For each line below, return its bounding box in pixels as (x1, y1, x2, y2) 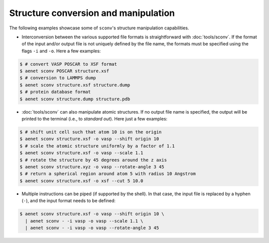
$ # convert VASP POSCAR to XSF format (19, 61, 117, 67)
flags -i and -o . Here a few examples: (21, 48, 101, 54)
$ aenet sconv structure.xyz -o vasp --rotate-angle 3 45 (19, 164, 164, 169)
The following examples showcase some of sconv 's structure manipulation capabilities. (9, 25, 189, 31)
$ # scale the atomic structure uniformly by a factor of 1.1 (19, 143, 175, 149)
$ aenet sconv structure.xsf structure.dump (19, 82, 131, 88)
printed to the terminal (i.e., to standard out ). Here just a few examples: (21, 116, 168, 122)
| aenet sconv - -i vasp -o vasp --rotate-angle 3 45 (25, 225, 159, 231)
